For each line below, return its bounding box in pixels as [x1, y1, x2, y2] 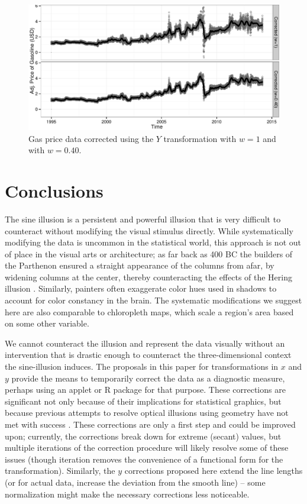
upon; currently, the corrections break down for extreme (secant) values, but [5, 429, 282, 442]
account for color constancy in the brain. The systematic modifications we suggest [5, 294, 302, 306]
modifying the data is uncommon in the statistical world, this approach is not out [5, 236, 301, 248]
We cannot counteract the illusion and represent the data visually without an [5, 337, 285, 349]
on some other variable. [5, 317, 89, 329]
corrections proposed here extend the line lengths [124, 464, 303, 477]
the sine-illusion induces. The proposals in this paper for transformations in [5, 360, 279, 373]
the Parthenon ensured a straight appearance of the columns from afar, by [5, 259, 274, 272]
